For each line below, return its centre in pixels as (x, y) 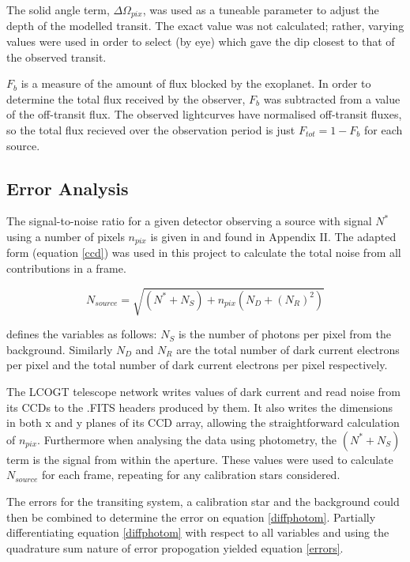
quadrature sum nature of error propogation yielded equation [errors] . (175, 547)
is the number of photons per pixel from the (284, 334)
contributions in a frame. (66, 268)
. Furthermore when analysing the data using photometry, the (187, 439)
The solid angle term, (58, 9)
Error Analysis (68, 188)
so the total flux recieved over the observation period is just (151, 130)
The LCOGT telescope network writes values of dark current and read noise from (203, 391)
